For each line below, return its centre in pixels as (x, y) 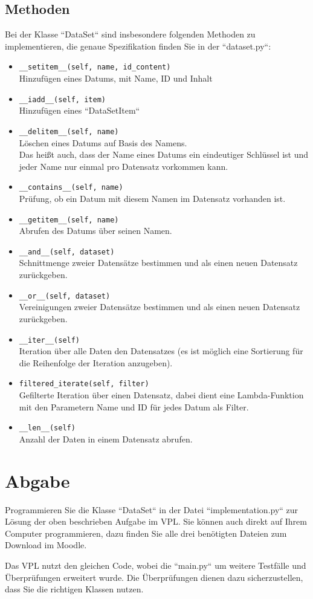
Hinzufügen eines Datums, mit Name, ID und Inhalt (116, 78)
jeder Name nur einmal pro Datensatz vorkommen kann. (124, 166)
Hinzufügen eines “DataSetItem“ (79, 110)
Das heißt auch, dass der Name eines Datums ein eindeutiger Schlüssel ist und (164, 154)
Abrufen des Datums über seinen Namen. (95, 231)
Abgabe (37, 480)
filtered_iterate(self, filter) (84, 384)
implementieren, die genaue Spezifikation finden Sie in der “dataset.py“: (138, 46)
